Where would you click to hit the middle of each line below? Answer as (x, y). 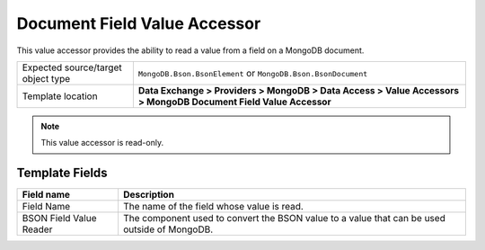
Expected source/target (72, 67)
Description (149, 195)
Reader (37, 229)
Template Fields (62, 173)
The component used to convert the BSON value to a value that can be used (284, 219)
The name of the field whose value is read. (213, 207)
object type (46, 78)
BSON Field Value (59, 219)
